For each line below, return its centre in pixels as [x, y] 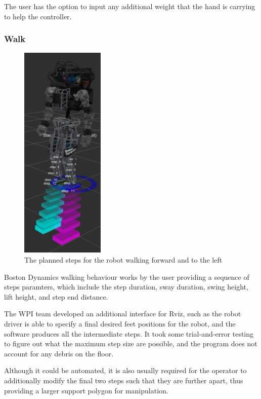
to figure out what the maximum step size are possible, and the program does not [131, 343]
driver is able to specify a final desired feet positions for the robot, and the [120, 323]
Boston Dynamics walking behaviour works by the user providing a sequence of [127, 277]
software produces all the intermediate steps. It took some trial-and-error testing [129, 333]
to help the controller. [38, 16]
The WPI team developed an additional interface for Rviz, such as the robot [123, 314]
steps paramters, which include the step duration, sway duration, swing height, [126, 287]
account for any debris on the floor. [59, 353]
